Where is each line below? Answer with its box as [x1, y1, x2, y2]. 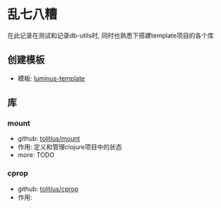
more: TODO [17, 151, 55, 159]
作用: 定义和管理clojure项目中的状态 [17, 143, 123, 151]
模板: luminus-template [17, 74, 85, 82]
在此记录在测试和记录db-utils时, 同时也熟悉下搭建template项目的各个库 [7, 31, 214, 40]
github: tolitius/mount [17, 134, 80, 143]
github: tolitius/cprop [17, 185, 79, 193]
